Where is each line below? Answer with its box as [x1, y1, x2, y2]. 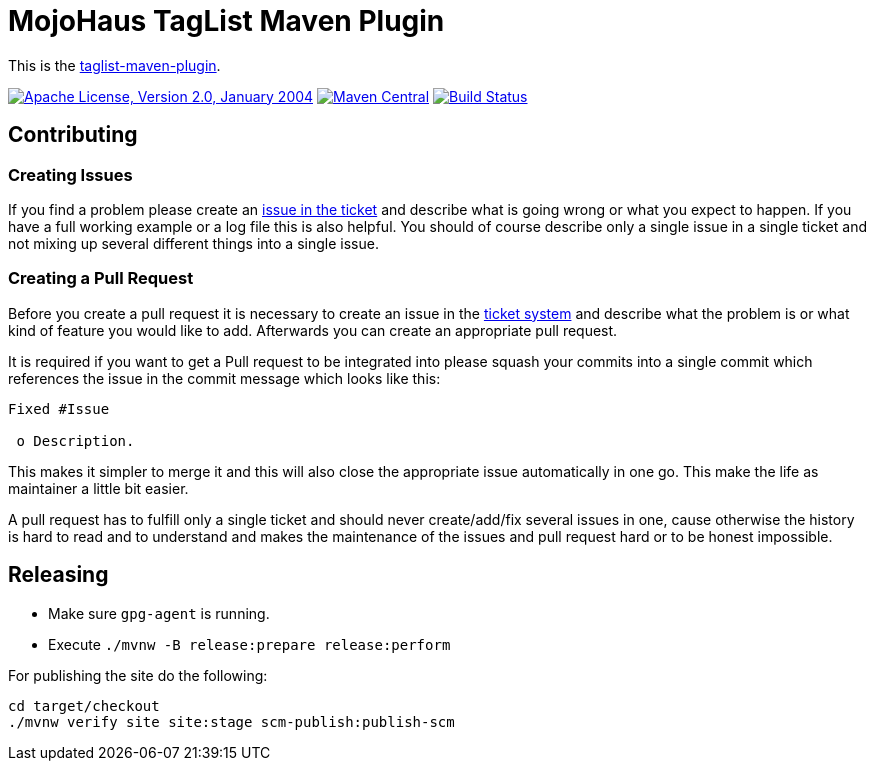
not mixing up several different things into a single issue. [8, 234, 379, 252]
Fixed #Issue [8, 400, 110, 417]
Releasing [8, 562, 109, 588]
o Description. [16, 432, 135, 449]
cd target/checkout [8, 697, 160, 714]
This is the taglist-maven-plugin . [8, 56, 221, 74]
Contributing [8, 122, 138, 148]
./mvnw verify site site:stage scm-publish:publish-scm [8, 713, 455, 730]
